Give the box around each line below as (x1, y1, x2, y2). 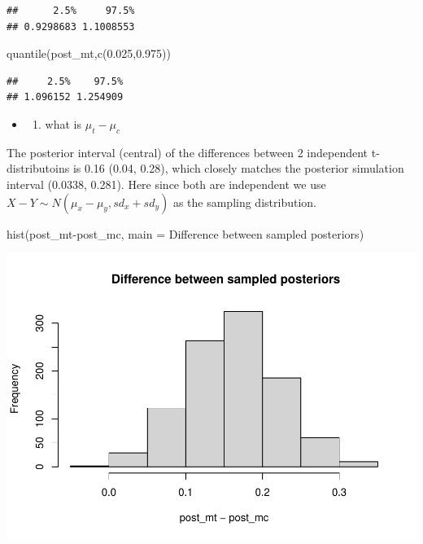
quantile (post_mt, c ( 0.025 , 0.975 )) (7, 45, 172, 62)
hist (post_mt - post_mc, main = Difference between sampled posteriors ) (7, 225, 364, 242)
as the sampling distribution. (172, 193, 316, 210)
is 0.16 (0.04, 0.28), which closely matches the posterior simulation (72, 160, 404, 177)
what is (45, 115, 82, 132)
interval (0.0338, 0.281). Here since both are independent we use (7, 175, 326, 192)
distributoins (7, 160, 70, 177)
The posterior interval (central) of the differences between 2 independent (7, 143, 368, 160)
